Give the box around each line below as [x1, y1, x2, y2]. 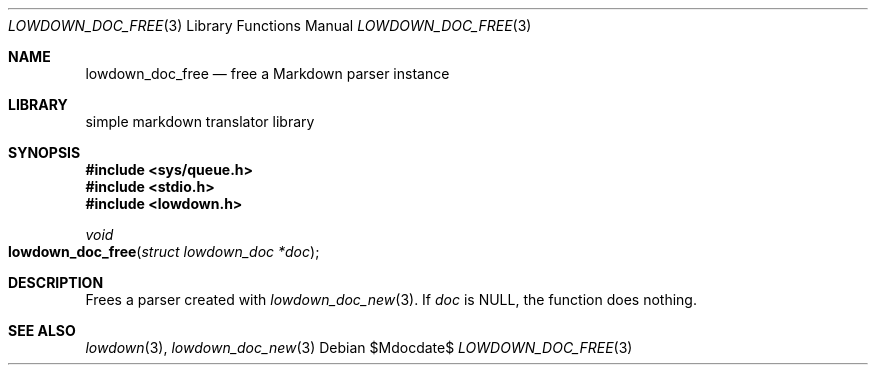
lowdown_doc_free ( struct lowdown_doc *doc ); [8, 243, 320, 260]
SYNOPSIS [8, 144, 81, 161]
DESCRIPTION [8, 274, 104, 291]
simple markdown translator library [85, 113, 315, 130]
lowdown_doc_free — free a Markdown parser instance [85, 65, 450, 82]
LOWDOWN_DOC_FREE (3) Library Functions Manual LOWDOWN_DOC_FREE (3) [8, 17, 532, 34]
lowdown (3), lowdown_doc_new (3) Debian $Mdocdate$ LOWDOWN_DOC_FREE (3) [85, 339, 633, 356]
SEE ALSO [8, 322, 76, 339]
